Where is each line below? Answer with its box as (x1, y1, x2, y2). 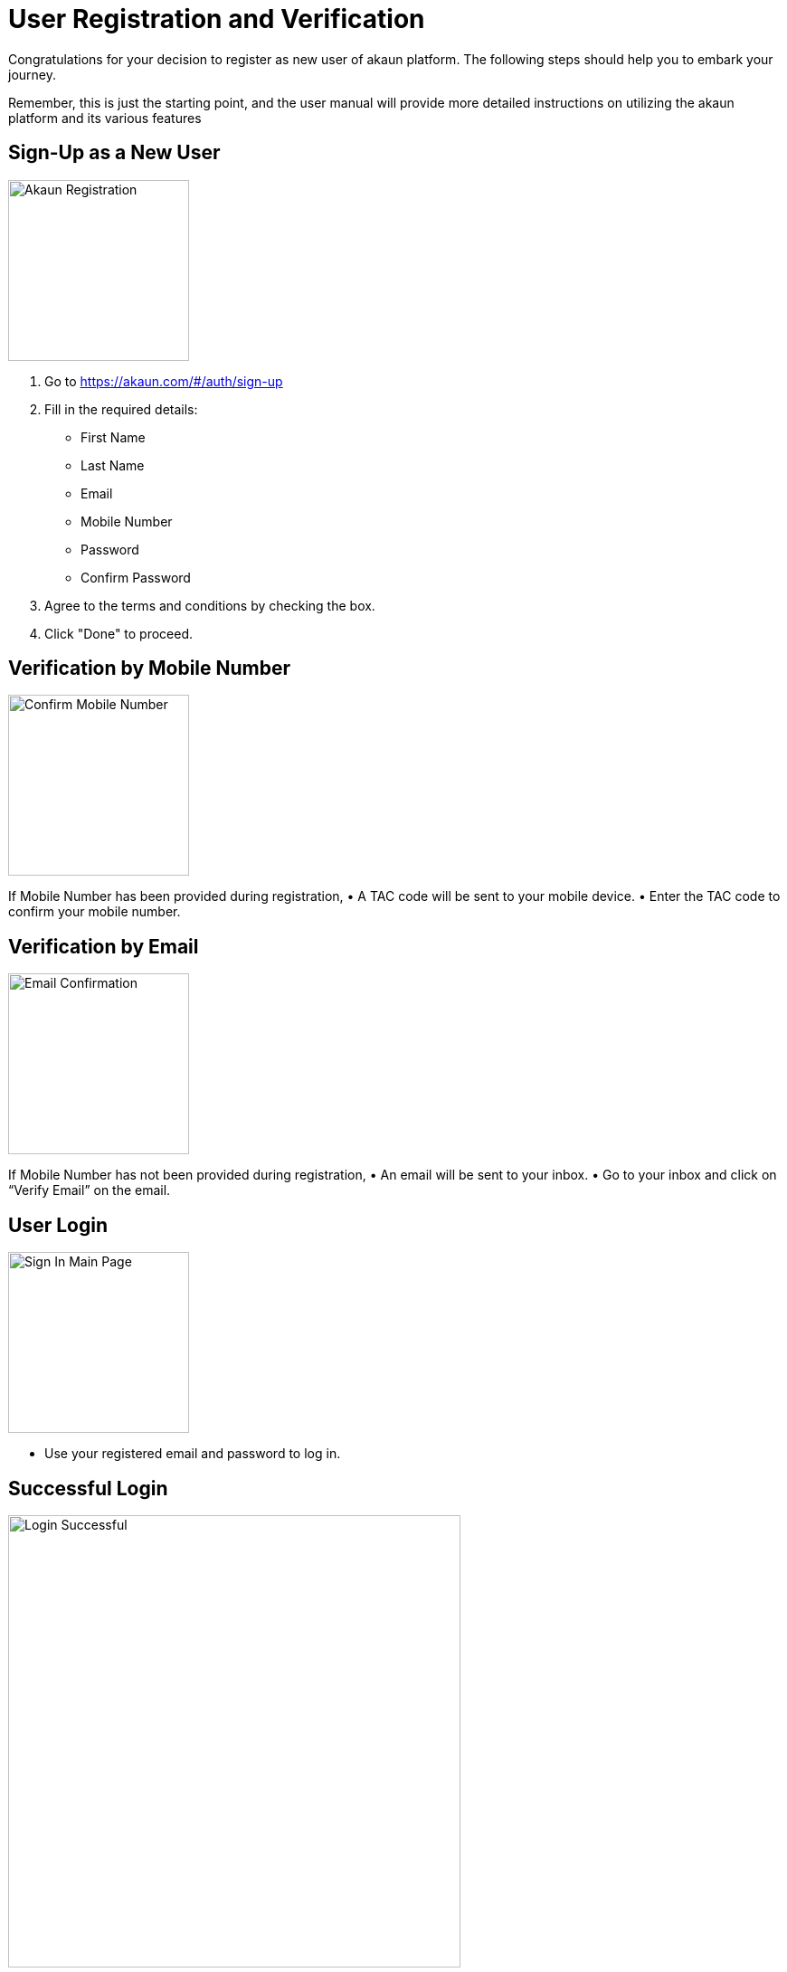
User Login (8, 1213, 108, 1237)
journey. (8, 66, 56, 82)
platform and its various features (8, 109, 202, 126)
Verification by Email (8, 934, 199, 958)
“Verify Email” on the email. (8, 1182, 171, 1199)
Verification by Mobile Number (8, 657, 291, 680)
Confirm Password (81, 569, 191, 585)
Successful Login (8, 1476, 168, 1500)
